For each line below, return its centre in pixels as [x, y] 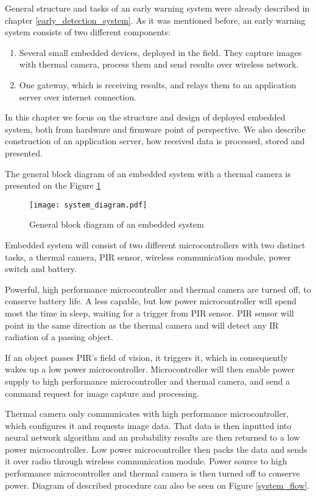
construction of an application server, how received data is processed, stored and [155, 141]
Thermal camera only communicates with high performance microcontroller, [147, 414]
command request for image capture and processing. [102, 393]
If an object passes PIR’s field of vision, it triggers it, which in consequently [146, 357]
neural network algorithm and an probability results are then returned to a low [153, 437]
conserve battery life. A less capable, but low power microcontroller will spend [151, 301]
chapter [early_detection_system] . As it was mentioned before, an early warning [155, 20]
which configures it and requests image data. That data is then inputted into [148, 425]
